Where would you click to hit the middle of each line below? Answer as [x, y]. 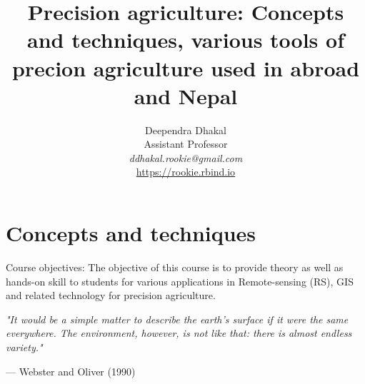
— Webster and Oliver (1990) [71, 371]
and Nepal [186, 95]
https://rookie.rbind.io [186, 172]
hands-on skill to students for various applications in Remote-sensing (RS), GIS [180, 281]
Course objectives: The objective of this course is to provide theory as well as [175, 267]
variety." [24, 347]
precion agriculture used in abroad [186, 67]
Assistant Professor [186, 144]
